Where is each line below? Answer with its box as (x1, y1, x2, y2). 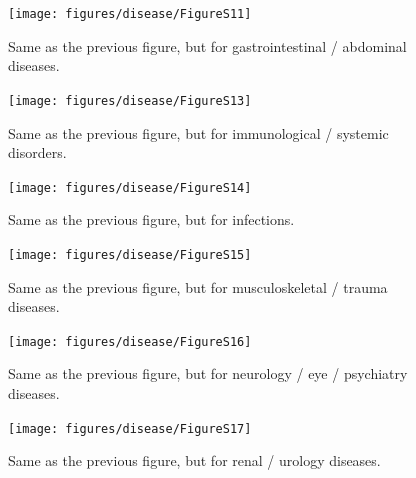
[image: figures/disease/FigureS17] (8, 421, 252, 436)
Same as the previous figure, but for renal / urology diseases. (8, 450, 381, 471)
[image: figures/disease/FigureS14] (8, 180, 252, 195)
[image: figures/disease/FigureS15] (8, 247, 252, 262)
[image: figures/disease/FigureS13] (8, 93, 252, 108)
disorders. (8, 142, 67, 163)
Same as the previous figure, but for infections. (8, 209, 295, 230)
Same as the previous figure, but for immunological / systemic (8, 122, 389, 143)
